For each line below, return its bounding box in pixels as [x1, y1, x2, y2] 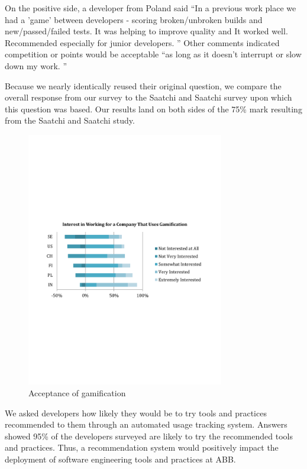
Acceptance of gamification [28, 387, 126, 399]
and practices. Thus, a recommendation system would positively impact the [5, 441, 279, 454]
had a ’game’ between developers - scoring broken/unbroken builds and [5, 13, 263, 25]
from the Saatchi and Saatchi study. [5, 114, 135, 127]
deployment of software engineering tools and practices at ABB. [5, 453, 236, 465]
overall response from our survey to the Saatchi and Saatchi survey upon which [5, 91, 292, 103]
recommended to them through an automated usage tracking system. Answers [5, 418, 287, 431]
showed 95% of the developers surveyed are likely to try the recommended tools [5, 429, 293, 442]
